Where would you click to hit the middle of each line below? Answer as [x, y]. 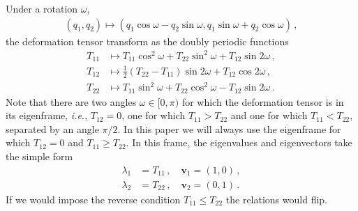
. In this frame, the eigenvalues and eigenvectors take [239, 142]
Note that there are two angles [71, 101]
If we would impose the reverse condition [93, 199]
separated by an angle [52, 128]
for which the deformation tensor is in [263, 101]
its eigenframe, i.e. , [47, 115]
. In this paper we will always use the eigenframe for [229, 128]
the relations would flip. [276, 199]
